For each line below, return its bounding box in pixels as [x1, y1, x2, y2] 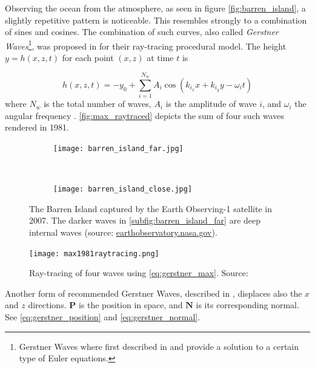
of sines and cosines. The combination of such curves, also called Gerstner [5, 25, 279, 38]
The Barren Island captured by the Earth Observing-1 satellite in [29, 202, 273, 215]
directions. [28, 299, 67, 311]
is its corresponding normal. [196, 299, 299, 311]
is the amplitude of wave [165, 97, 257, 110]
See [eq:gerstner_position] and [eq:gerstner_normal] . [5, 311, 201, 323]
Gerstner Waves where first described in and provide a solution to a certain [19, 340, 299, 352]
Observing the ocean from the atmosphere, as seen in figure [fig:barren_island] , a [5, 2, 306, 14]
